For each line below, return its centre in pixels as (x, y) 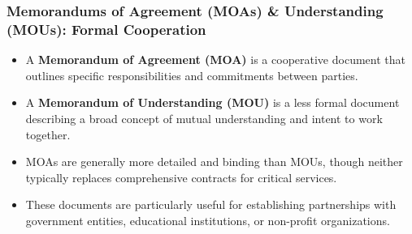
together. (48, 134)
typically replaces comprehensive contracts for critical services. (181, 177)
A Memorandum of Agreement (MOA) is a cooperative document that (215, 60)
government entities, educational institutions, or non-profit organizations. (208, 220)
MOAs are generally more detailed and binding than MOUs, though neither (214, 162)
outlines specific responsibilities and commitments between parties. (192, 75)
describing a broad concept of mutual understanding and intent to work (204, 118)
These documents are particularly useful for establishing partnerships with (211, 204)
